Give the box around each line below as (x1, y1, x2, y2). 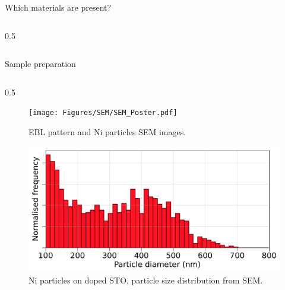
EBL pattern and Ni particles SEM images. (28, 126, 186, 138)
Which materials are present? (5, 1, 112, 13)
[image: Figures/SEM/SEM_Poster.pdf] (28, 109, 178, 117)
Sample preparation (5, 58, 76, 70)
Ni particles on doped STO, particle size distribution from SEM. (28, 274, 263, 286)
